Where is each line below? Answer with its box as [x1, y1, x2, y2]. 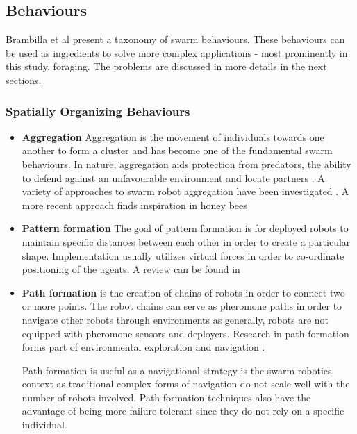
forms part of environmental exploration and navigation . [22, 340, 265, 354]
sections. [6, 72, 42, 87]
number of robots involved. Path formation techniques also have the [22, 390, 311, 404]
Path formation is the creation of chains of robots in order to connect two [22, 285, 345, 299]
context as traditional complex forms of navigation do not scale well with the [22, 376, 350, 391]
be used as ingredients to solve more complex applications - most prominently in [6, 45, 348, 60]
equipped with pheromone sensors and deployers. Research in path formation [22, 326, 349, 340]
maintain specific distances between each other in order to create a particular [22, 234, 351, 249]
